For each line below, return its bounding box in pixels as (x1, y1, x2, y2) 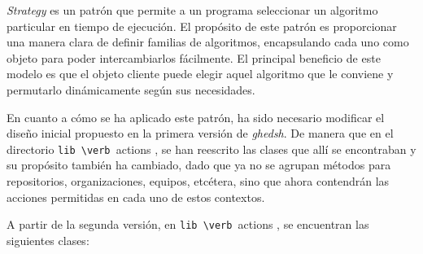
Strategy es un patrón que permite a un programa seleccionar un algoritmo (7, 2, 378, 18)
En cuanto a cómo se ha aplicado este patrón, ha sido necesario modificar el (7, 108, 385, 125)
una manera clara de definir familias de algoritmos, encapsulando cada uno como (7, 33, 409, 50)
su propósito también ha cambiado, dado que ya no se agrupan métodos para (7, 156, 391, 173)
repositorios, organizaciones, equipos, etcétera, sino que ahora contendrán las (7, 173, 390, 189)
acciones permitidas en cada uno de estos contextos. (7, 188, 265, 205)
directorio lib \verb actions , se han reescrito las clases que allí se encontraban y (7, 140, 416, 157)
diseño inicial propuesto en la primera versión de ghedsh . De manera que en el (7, 125, 394, 142)
